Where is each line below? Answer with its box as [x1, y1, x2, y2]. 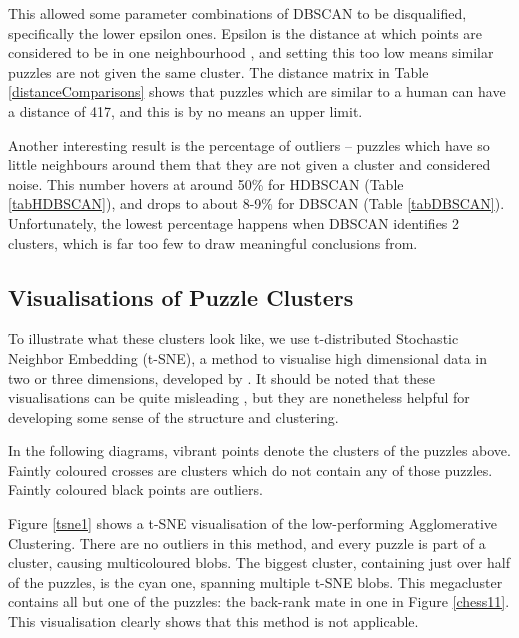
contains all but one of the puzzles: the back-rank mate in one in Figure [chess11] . [8, 591, 510, 612]
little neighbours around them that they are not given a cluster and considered [8, 154, 491, 175]
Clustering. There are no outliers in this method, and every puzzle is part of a [8, 532, 486, 553]
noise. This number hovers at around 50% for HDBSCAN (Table [8, 173, 404, 194]
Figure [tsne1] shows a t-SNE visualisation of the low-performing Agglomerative [8, 513, 497, 534]
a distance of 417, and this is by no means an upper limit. [8, 100, 363, 121]
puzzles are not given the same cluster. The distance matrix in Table [8, 61, 429, 82]
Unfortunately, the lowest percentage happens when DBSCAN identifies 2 [8, 212, 460, 233]
